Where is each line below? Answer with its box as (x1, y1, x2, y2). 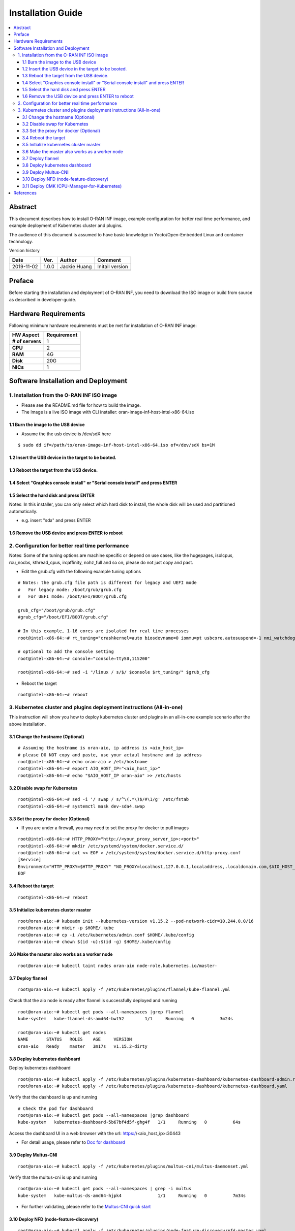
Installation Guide (9, 7, 83, 18)
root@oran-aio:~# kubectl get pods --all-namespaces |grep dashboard (18, 1113, 189, 1118)
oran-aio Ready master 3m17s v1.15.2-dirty (18, 1043, 147, 1049)
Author (59, 257, 77, 263)
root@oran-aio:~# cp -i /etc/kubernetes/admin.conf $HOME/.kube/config (18, 932, 194, 938)
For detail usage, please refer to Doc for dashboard (21, 1139, 125, 1145)
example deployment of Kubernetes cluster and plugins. (9, 223, 123, 228)
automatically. (9, 508, 38, 514)
